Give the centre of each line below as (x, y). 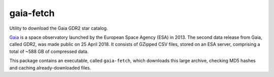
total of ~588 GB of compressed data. (49, 51)
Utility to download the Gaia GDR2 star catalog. (59, 28)
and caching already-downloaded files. (50, 67)
